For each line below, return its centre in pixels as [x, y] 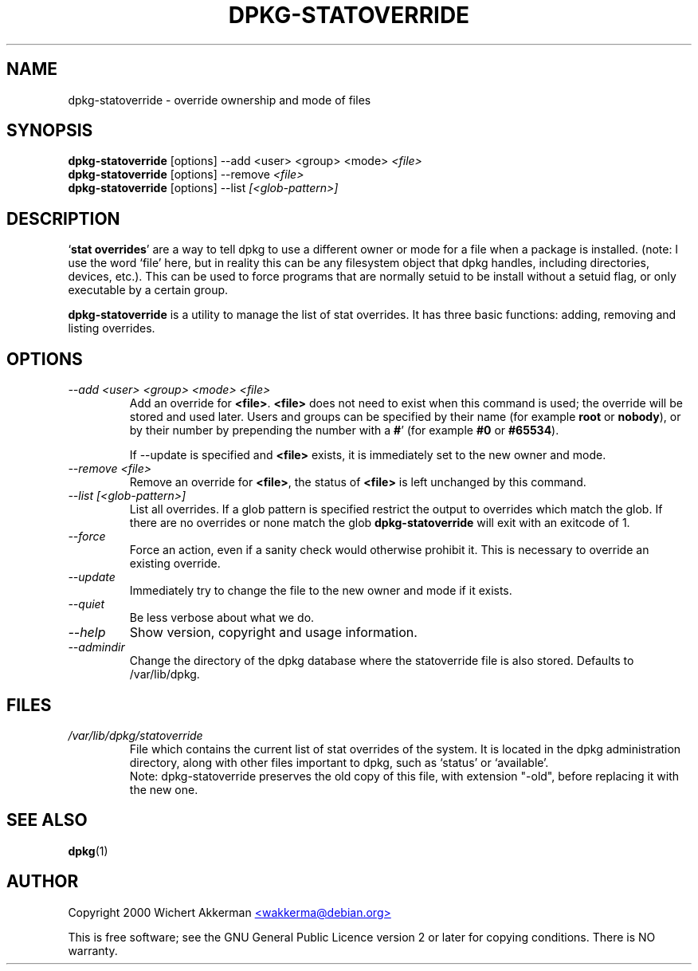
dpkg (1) [88, 851]
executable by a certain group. [148, 290]
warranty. [93, 950]
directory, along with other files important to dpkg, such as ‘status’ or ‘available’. [339, 762]
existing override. [175, 564]
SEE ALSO [47, 820]
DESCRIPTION [63, 218]
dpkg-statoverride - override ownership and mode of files [220, 100]
